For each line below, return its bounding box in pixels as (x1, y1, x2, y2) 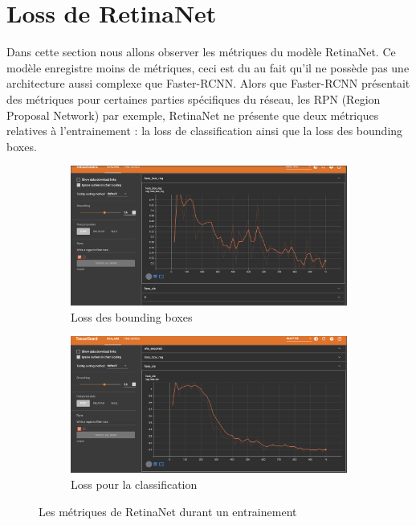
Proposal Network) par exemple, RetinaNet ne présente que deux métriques (6, 106, 379, 123)
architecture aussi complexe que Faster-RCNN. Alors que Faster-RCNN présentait (6, 75, 410, 92)
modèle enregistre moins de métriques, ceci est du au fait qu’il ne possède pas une (6, 59, 410, 76)
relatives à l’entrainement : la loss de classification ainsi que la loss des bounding (6, 122, 403, 139)
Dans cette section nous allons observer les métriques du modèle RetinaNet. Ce (6, 43, 396, 60)
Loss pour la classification (71, 476, 198, 493)
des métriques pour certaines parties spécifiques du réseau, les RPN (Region (6, 90, 381, 107)
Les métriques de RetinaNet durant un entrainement (39, 502, 297, 519)
